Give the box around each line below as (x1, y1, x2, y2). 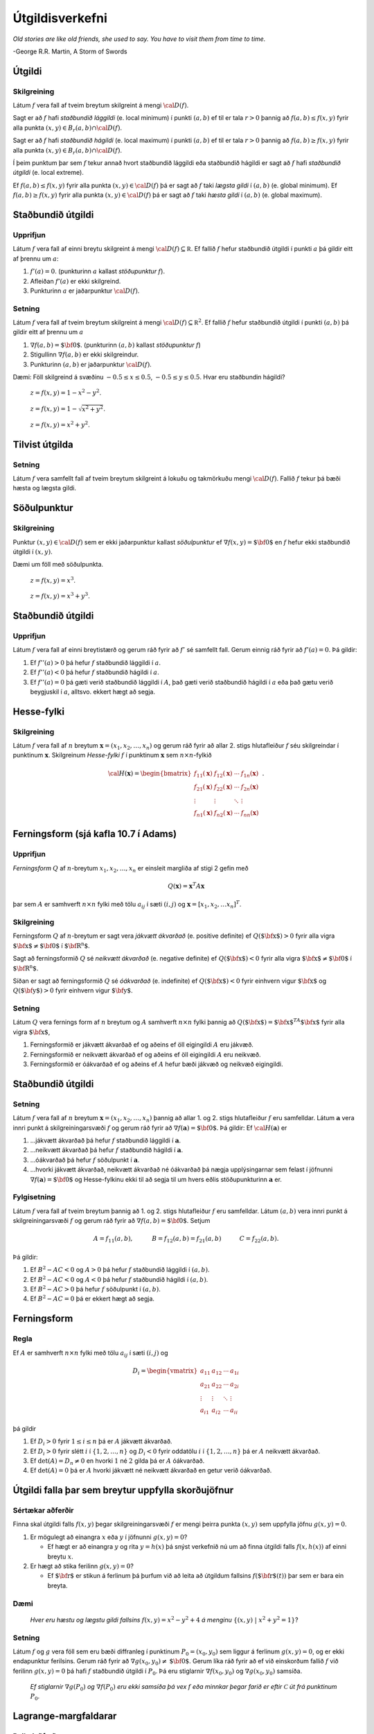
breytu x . (47, 1552, 74, 1561)
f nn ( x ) (240, 809, 259, 818)
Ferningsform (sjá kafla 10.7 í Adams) (12, 828, 177, 840)
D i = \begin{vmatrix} (132, 1366, 198, 1376)
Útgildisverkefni (12, 10, 107, 26)
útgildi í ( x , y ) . (12, 548, 53, 556)
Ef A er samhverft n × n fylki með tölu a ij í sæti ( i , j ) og (12, 1348, 169, 1359)
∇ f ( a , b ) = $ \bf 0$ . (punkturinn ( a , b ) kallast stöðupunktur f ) (30, 341, 201, 349)
